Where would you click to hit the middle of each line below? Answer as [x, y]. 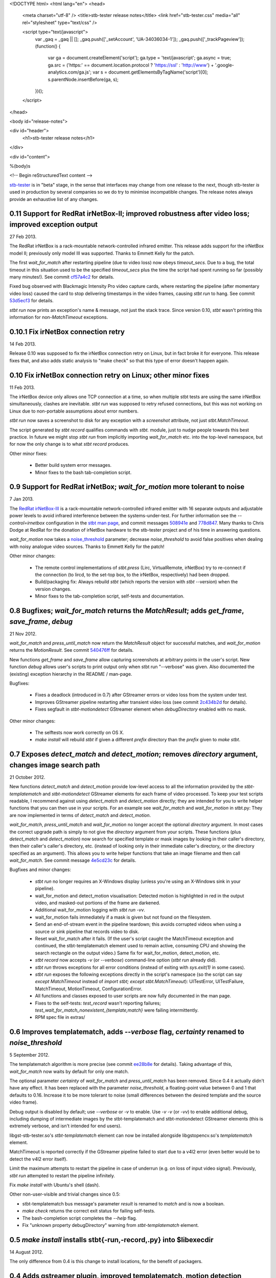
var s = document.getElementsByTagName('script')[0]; [151, 72]
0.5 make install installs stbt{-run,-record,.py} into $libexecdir [111, 1240]
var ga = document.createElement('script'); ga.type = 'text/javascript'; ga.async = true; [140, 58]
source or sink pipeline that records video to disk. [87, 931]
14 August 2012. [26, 1252]
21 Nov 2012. [23, 633]
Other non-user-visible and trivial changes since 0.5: [65, 1194]
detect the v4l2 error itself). [38, 1159]
